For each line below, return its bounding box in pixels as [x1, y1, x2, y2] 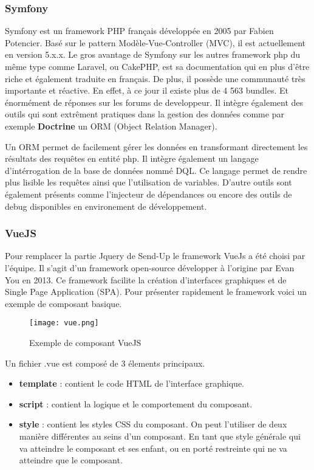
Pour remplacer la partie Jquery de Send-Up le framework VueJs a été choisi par [5, 249, 305, 262]
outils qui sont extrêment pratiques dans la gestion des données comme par [5, 108, 284, 120]
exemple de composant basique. [5, 297, 122, 309]
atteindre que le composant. [19, 454, 123, 466]
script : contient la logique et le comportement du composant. [19, 397, 253, 410]
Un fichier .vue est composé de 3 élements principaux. [5, 356, 205, 369]
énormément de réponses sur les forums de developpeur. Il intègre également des [5, 95, 304, 108]
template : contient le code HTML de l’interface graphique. [19, 377, 244, 390]
